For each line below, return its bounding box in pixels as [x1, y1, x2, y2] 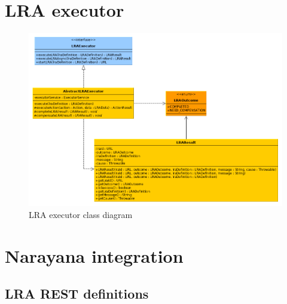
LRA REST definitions [5, 284, 149, 303]
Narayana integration [5, 243, 184, 268]
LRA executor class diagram [29, 208, 133, 220]
